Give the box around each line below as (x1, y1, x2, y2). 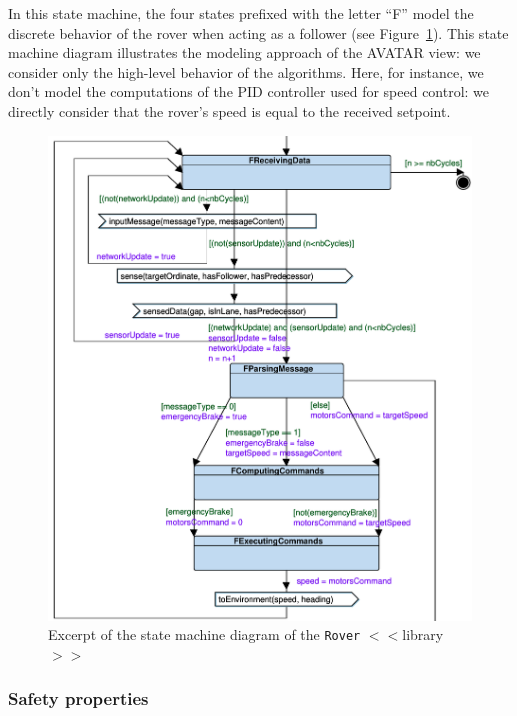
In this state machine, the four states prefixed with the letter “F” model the (8, 3, 474, 23)
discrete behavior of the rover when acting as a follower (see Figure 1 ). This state (8, 22, 509, 43)
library (402, 624, 444, 645)
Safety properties (8, 686, 149, 711)
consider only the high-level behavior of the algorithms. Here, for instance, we (8, 61, 484, 82)
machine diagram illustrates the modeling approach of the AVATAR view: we (8, 42, 481, 63)
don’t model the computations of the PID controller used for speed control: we (8, 81, 490, 102)
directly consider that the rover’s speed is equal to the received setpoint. (8, 100, 451, 121)
